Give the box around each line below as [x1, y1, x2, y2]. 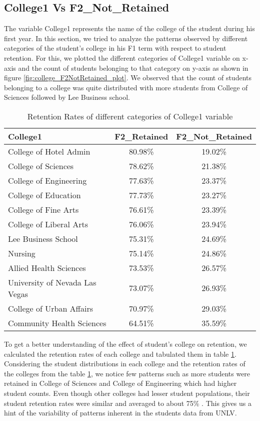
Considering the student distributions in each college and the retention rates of [4, 358, 245, 369]
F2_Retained [114, 130, 168, 142]
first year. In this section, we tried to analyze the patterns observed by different [4, 33, 248, 43]
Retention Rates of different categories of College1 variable [27, 110, 233, 122]
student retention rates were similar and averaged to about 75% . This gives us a [4, 397, 251, 408]
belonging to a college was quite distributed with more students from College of [4, 82, 248, 92]
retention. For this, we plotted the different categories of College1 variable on [4, 52, 240, 63]
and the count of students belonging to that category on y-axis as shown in [18, 62, 248, 73]
